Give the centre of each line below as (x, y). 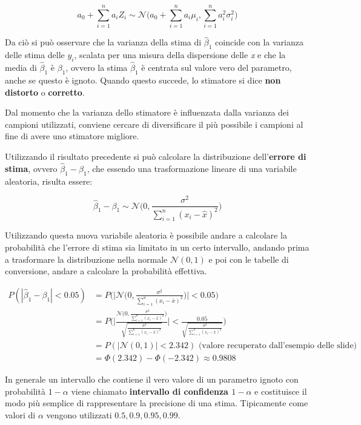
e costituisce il (281, 391)
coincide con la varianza (259, 42)
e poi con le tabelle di (249, 259)
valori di (20, 414)
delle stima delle (35, 55)
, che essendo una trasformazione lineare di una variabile (192, 168)
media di (21, 68)
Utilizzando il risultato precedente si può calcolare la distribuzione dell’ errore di (156, 156)
